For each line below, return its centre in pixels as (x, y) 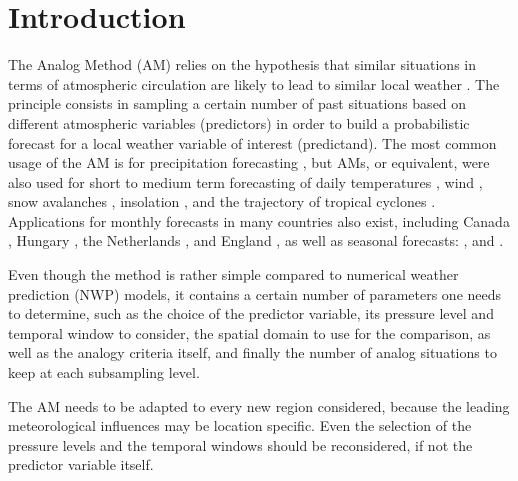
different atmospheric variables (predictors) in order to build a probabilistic (239, 122)
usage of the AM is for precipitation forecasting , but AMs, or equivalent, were (249, 162)
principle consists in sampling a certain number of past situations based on (237, 103)
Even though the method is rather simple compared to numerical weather (233, 274)
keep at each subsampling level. (104, 372)
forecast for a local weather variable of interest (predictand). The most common (252, 142)
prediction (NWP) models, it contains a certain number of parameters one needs (255, 293)
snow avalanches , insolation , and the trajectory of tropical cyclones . (222, 201)
